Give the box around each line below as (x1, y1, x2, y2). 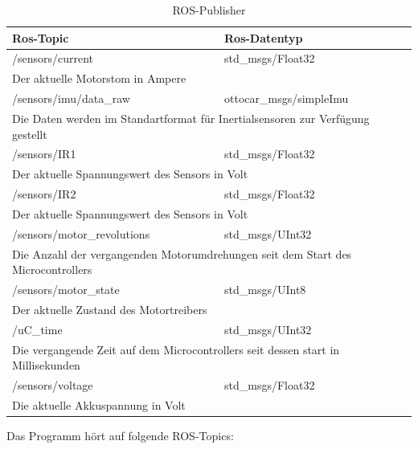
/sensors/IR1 (12, 145, 76, 162)
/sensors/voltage (12, 377, 93, 394)
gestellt (12, 125, 47, 142)
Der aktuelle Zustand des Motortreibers (12, 300, 207, 317)
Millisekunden (12, 357, 80, 373)
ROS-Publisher (172, 2, 246, 18)
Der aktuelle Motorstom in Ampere (12, 70, 186, 87)
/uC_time (12, 320, 63, 337)
